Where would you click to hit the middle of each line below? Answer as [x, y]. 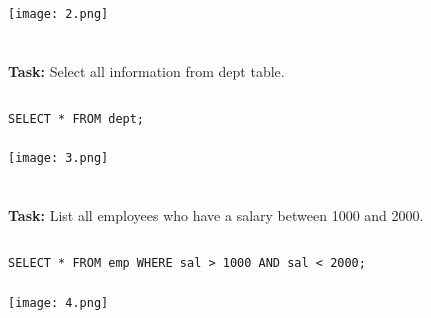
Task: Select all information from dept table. [146, 70]
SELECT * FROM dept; [76, 118]
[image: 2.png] [58, 13]
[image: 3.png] [58, 158]
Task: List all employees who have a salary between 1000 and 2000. [216, 215]
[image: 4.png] [58, 302]
